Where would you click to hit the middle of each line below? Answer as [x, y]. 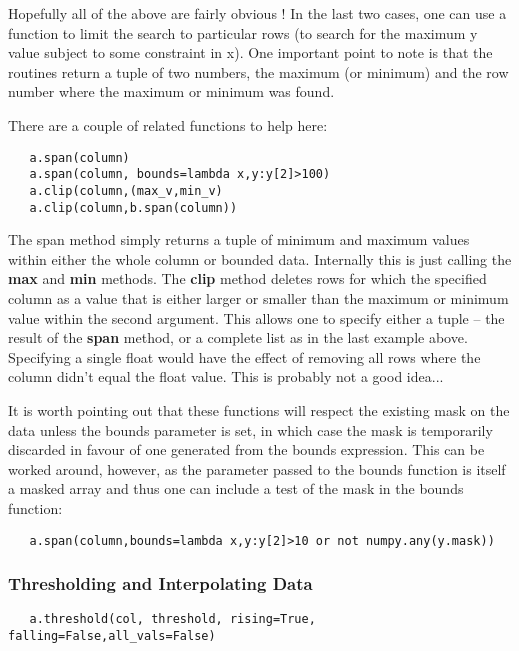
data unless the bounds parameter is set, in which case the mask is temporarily [250, 429]
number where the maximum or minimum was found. [171, 91]
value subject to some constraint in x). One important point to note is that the [250, 52]
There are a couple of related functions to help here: [168, 124]
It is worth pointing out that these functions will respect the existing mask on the [259, 409]
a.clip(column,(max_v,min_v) [126, 190]
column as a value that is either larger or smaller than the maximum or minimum [258, 297]
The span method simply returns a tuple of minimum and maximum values [239, 239]
